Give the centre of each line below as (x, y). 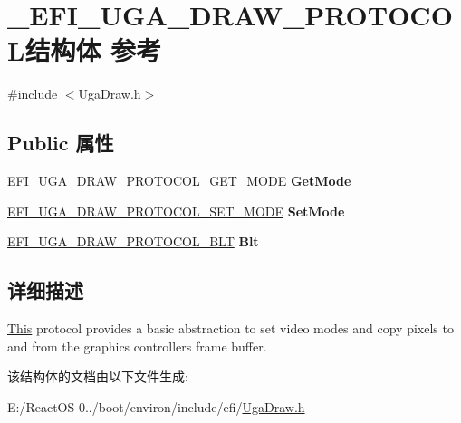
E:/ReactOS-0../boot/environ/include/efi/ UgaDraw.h (156, 406)
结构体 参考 (93, 50)
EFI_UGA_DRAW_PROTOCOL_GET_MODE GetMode (179, 181)
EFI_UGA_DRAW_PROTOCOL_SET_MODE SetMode (176, 211)
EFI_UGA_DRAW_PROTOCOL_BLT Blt (133, 241)
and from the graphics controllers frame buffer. (137, 346)
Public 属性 (61, 143)
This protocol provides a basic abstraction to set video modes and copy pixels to (230, 328)
